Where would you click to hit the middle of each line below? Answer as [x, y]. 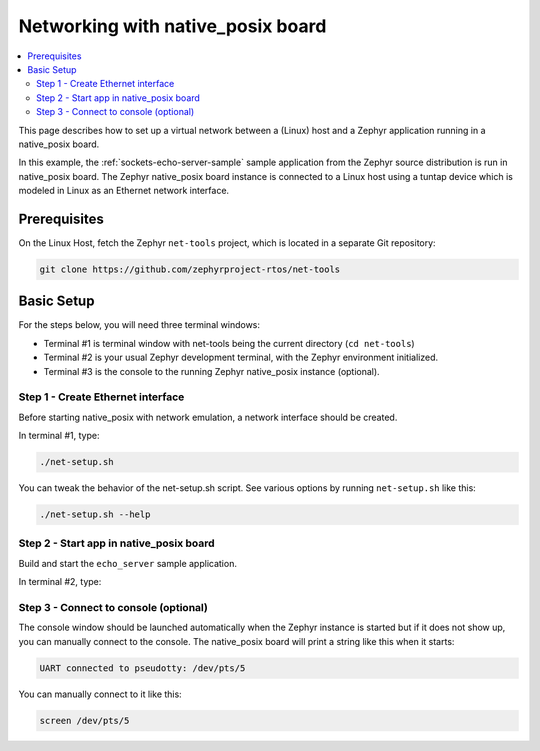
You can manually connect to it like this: [100, 694]
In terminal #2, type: [60, 582]
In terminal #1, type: [59, 436]
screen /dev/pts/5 [84, 720]
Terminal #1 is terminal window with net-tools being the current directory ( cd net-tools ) [229, 343]
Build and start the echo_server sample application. [127, 563]
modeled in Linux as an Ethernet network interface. [124, 191]
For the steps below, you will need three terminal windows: [139, 325]
